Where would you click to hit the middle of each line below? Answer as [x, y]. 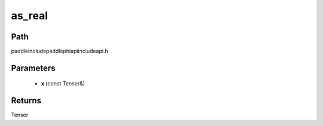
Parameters [33, 68]
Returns [26, 101]
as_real [29, 16]
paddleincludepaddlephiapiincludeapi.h [60, 51]
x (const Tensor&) [63, 84]
